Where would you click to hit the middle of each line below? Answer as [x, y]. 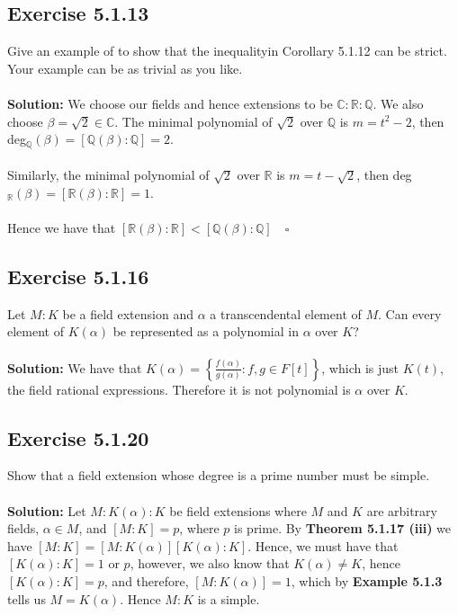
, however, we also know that [210, 563]
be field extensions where [238, 510]
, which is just [360, 367]
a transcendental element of [286, 313]
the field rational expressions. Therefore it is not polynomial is [179, 389]
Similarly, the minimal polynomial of [108, 175]
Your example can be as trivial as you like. [125, 68]
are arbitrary [402, 510]
